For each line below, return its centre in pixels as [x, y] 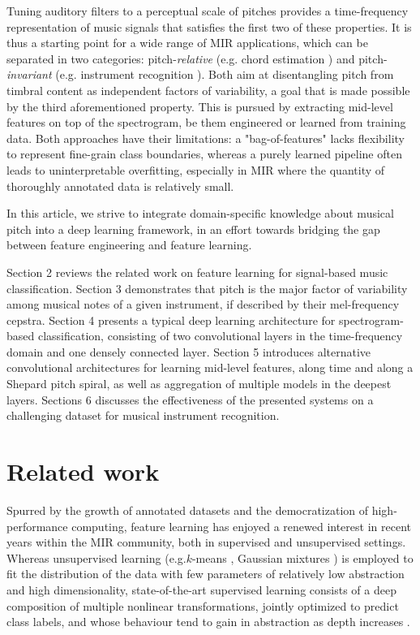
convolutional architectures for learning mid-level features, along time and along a [210, 367]
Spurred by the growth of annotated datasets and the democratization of [188, 510]
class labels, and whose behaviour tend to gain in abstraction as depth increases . [208, 622]
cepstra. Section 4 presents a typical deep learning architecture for [171, 320]
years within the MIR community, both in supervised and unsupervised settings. [206, 542]
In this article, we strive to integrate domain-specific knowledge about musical [200, 213]
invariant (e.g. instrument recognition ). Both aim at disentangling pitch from [200, 74]
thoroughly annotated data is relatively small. [120, 186]
